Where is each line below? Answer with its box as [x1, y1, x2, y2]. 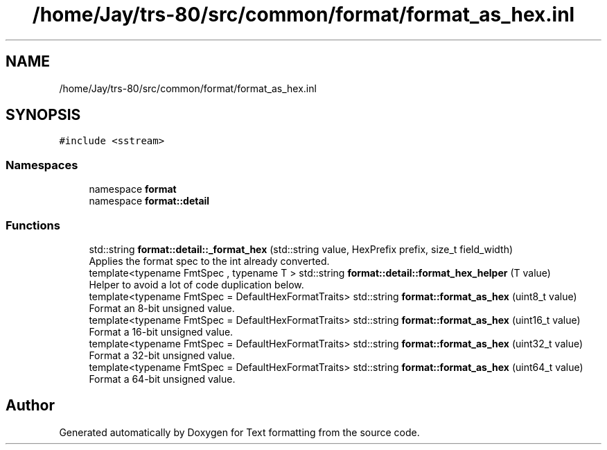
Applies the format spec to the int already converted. [89, 254, 330, 267]
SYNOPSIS [6, 106, 81, 124]
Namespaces [6, 157, 78, 172]
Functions [6, 218, 60, 232]
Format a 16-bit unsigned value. [89, 325, 234, 338]
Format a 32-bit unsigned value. [89, 349, 235, 361]
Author [6, 397, 55, 415]
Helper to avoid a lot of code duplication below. [89, 278, 304, 291]
